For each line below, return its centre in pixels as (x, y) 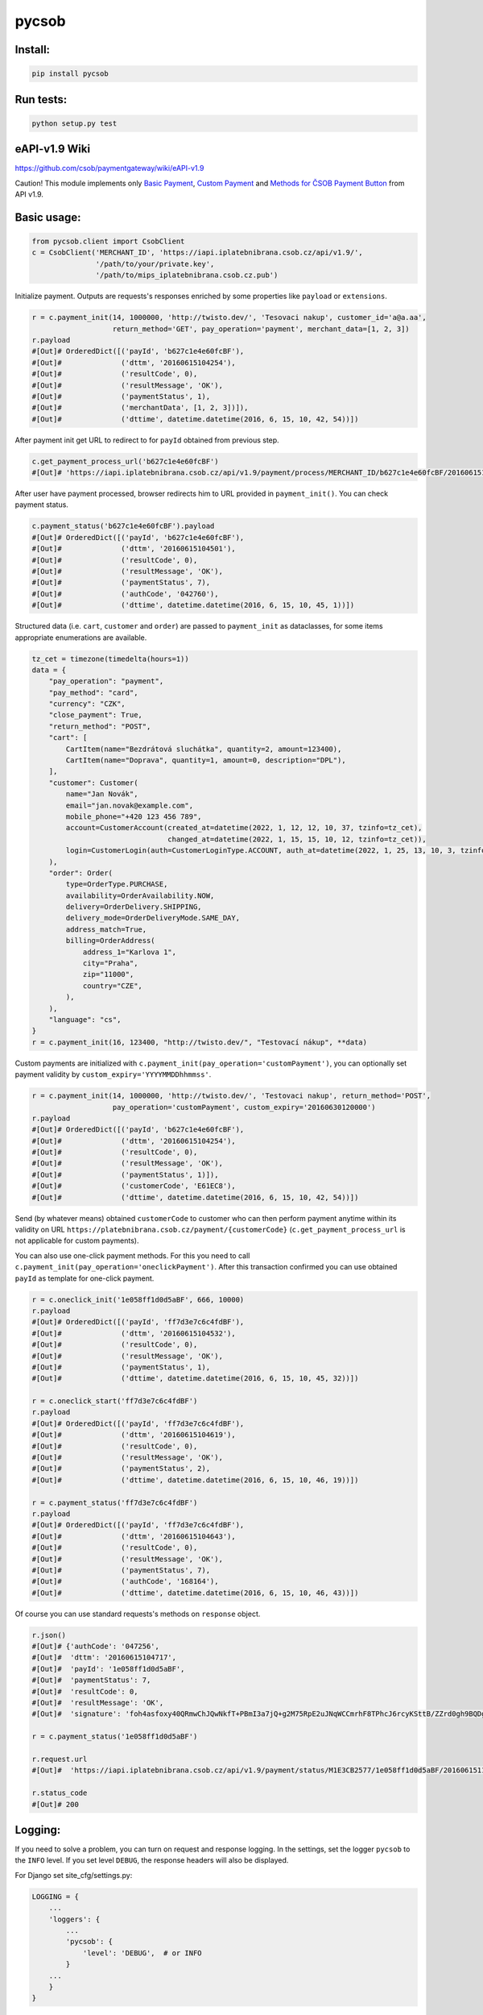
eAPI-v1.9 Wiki (53, 149)
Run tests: (41, 100)
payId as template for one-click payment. (85, 1278)
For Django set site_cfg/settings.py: (74, 1875)
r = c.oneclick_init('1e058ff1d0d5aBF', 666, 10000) (138, 1299)
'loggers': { (74, 1919)
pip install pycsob (70, 74)
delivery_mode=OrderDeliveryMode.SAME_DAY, (153, 918)
